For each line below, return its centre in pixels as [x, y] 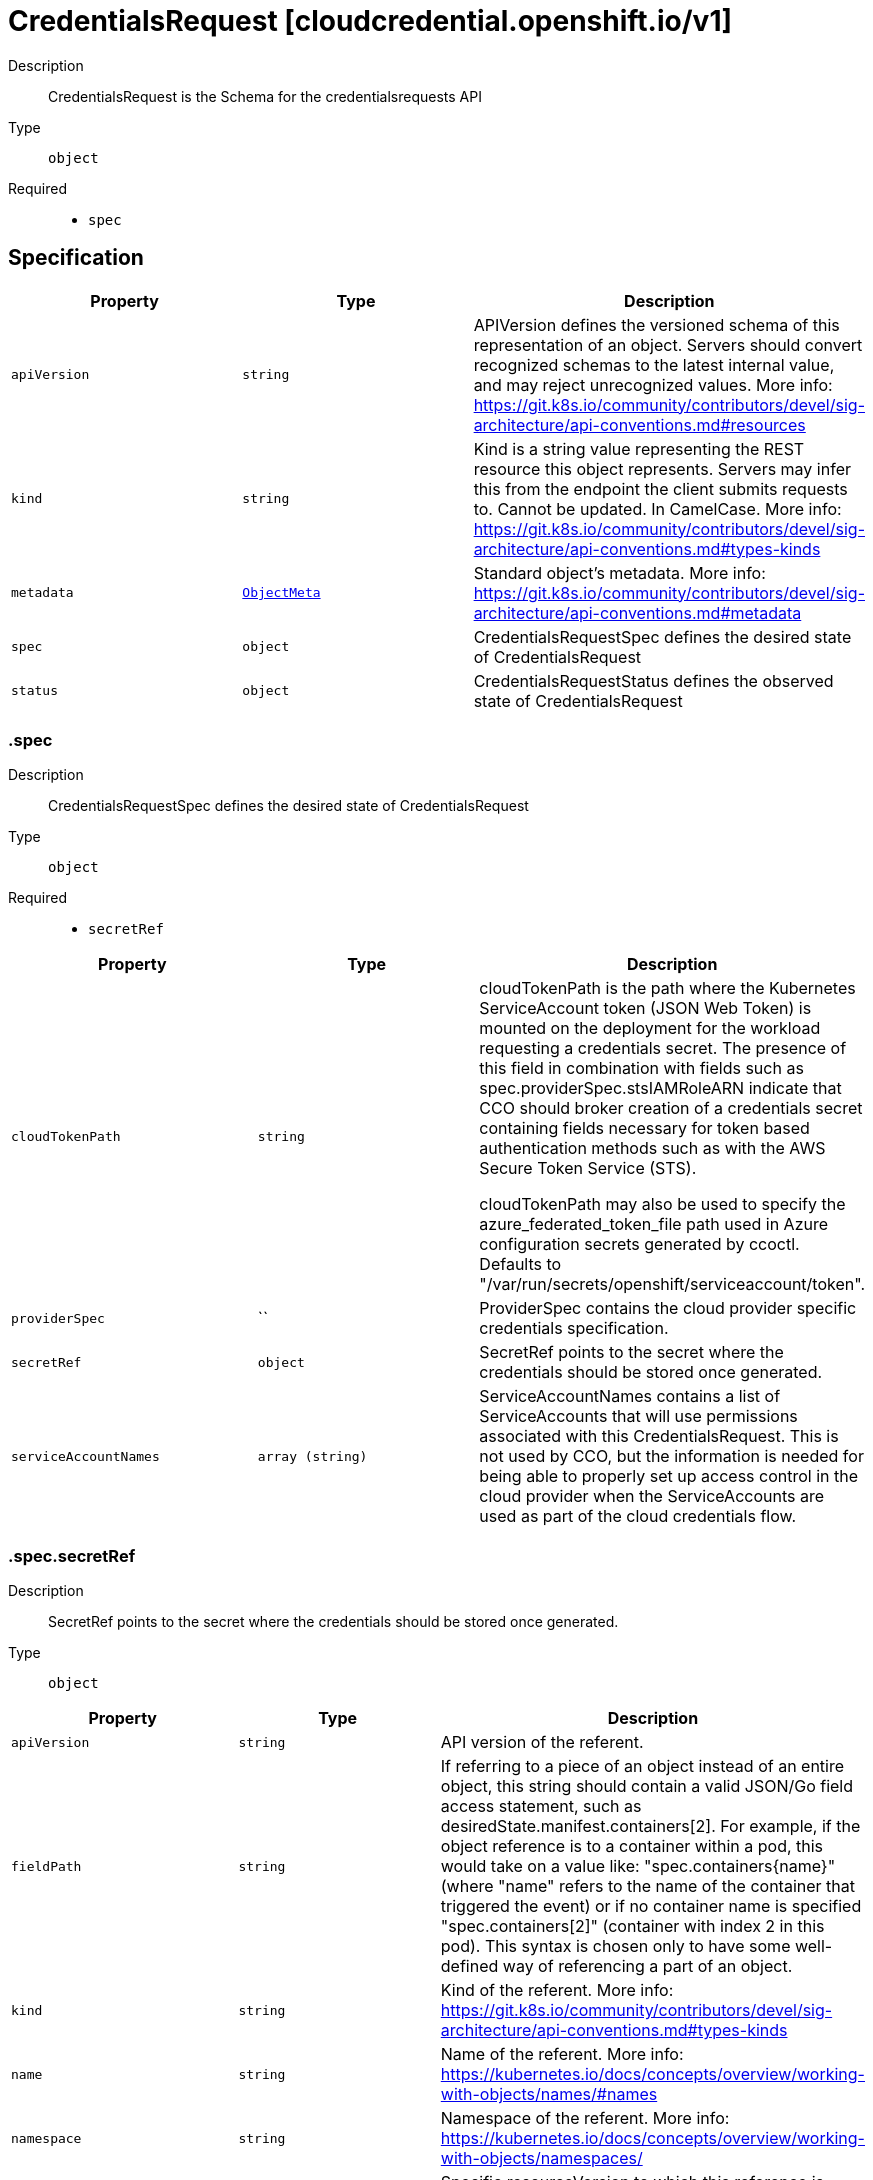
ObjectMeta [281, 593]
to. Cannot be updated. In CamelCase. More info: [657, 508]
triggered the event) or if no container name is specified [651, 1906]
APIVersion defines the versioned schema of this [656, 324]
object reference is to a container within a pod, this [632, 1846]
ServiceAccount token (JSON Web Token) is [645, 1008]
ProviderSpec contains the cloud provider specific [668, 1308]
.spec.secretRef [72, 1555]
